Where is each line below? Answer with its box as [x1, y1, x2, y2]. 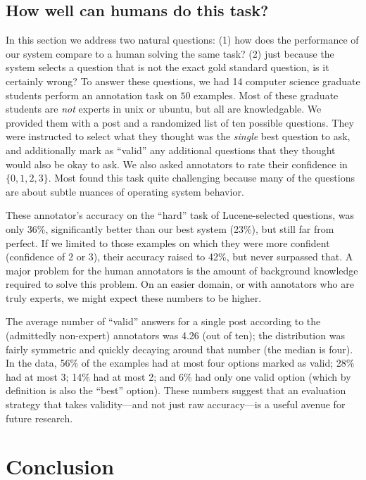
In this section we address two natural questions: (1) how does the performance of [6, 32, 359, 47]
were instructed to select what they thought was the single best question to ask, [6, 129, 351, 144]
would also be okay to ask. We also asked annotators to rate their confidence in [6, 156, 348, 171]
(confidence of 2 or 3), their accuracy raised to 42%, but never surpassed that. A [6, 249, 353, 264]
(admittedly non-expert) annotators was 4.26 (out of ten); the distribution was [6, 328, 345, 343]
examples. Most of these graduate [194, 87, 339, 102]
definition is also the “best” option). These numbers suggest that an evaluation [6, 383, 346, 398]
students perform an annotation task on [6, 87, 177, 102]
